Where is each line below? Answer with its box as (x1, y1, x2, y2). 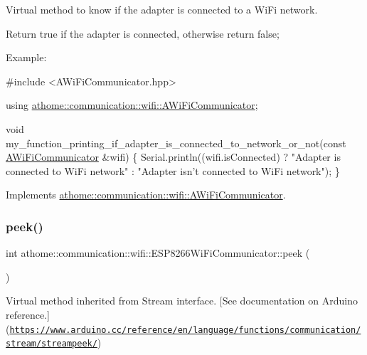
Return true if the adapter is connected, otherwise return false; (6, 26, 280, 41)
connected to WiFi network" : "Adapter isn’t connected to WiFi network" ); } (6, 163, 340, 178)
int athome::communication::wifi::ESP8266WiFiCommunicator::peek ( (6, 245, 310, 260)
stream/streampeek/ (6, 339, 97, 349)
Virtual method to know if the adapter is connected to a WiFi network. (6, 2, 318, 16)
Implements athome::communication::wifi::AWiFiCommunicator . (6, 187, 286, 202)
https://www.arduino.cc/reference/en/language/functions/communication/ (9, 324, 361, 335)
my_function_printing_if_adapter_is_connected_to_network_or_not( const (6, 135, 346, 150)
